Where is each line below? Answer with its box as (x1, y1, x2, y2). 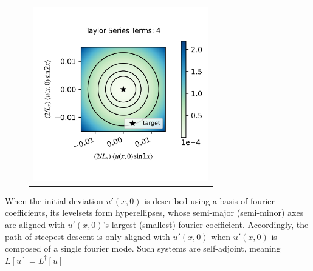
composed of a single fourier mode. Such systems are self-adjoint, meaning (5, 242, 281, 255)
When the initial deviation (5, 194, 103, 207)
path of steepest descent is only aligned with (5, 230, 170, 243)
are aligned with (5, 218, 65, 231)
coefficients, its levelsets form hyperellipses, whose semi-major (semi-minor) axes (5, 206, 304, 219)
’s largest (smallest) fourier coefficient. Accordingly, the (103, 218, 309, 231)
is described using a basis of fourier (144, 194, 275, 207)
